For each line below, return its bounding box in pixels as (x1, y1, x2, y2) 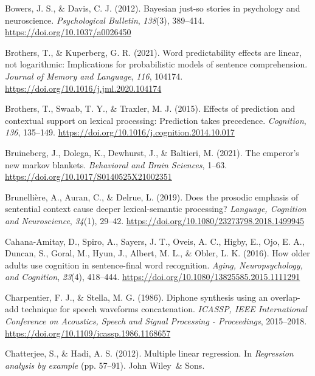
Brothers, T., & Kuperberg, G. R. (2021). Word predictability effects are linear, (5, 46, 302, 58)
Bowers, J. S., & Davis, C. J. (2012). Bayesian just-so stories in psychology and (5, 2, 300, 14)
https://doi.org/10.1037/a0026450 (5, 26, 131, 38)
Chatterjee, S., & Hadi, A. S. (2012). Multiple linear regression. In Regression (5, 347, 294, 360)
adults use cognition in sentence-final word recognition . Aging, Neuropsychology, (5, 258, 303, 271)
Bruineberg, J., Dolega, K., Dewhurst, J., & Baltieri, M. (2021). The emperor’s (5, 146, 299, 159)
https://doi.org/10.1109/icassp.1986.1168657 (5, 326, 171, 339)
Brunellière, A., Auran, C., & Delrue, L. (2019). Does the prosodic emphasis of (5, 190, 299, 203)
